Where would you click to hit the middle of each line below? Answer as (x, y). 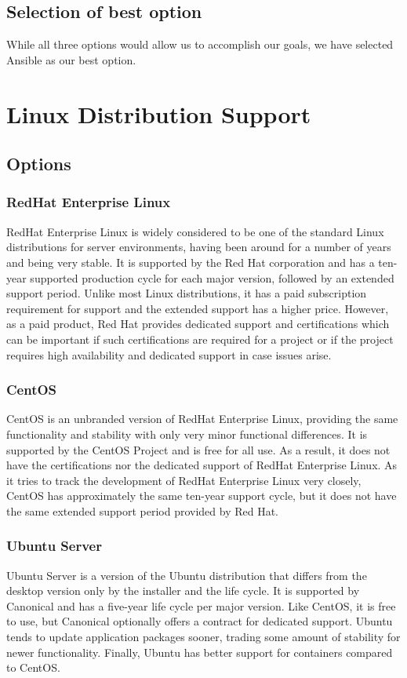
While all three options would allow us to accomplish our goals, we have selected (200, 44)
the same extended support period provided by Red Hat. (142, 510)
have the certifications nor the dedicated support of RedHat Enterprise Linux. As (202, 465)
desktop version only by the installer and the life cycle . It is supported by (183, 591)
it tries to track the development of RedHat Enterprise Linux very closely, (184, 480)
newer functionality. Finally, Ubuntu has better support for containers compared (200, 652)
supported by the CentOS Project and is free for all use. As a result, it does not (198, 449)
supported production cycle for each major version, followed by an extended (212, 277)
